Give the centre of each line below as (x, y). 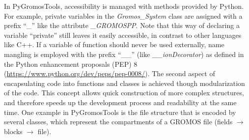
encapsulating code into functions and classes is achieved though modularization (124, 83)
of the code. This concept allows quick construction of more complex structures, (124, 93)
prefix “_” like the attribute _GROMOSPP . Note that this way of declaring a (122, 25)
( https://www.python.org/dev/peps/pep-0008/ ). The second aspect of (110, 73)
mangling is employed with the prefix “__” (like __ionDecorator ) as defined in (124, 54)
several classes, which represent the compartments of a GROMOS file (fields (118, 122)
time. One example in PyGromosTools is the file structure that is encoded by (120, 112)
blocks (13, 131)
